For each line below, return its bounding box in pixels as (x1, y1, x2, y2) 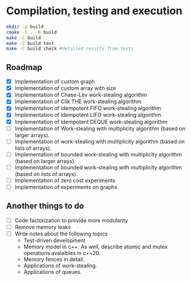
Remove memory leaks (14, 223, 71, 231)
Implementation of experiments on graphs (14, 183, 117, 190)
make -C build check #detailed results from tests (6, 46, 134, 52)
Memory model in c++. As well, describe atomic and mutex (23, 243, 168, 250)
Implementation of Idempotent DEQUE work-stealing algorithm (14, 118, 168, 125)
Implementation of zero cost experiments (14, 177, 116, 184)
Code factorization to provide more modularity (14, 216, 129, 223)
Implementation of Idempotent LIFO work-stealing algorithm (14, 111, 161, 119)
